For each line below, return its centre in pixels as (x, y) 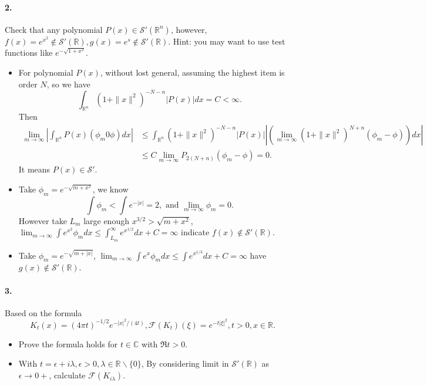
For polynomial (46, 72)
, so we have (68, 84)
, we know (110, 189)
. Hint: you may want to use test (227, 41)
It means (34, 169)
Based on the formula (43, 312)
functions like (29, 53)
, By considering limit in (185, 363)
